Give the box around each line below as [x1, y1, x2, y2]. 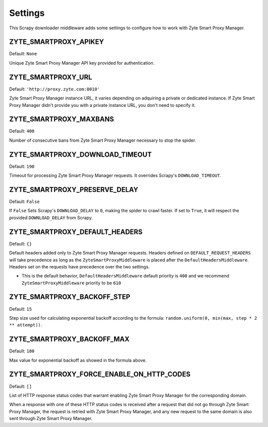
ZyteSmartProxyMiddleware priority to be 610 [21, 280, 122, 286]
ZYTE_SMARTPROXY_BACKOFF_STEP [9, 293, 131, 301]
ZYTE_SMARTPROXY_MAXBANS [9, 115, 114, 124]
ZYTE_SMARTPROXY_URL [9, 73, 92, 82]
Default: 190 [9, 163, 35, 169]
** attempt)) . [9, 322, 42, 328]
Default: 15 [9, 306, 32, 312]
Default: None [9, 51, 37, 57]
